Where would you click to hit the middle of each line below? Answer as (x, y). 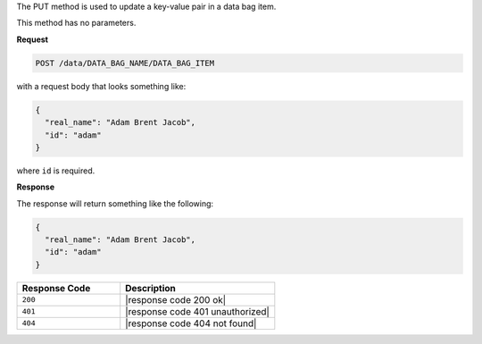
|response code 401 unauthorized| (197, 311)
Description (150, 288)
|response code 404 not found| (191, 323)
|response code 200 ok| (176, 299)
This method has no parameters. (76, 23)
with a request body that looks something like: (101, 86)
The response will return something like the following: (115, 203)
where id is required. (56, 171)
